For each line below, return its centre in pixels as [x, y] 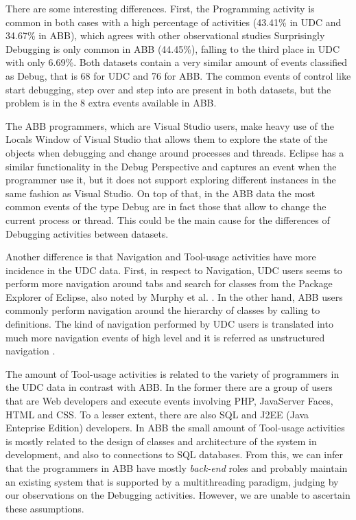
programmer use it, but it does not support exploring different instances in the [171, 180]
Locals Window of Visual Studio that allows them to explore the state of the [167, 139]
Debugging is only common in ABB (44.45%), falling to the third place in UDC [173, 48]
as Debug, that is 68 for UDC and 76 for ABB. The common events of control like [178, 75]
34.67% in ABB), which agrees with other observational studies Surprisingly [165, 35]
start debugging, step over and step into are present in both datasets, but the [168, 89]
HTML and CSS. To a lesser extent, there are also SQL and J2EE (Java [157, 414]
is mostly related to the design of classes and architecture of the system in [161, 441]
